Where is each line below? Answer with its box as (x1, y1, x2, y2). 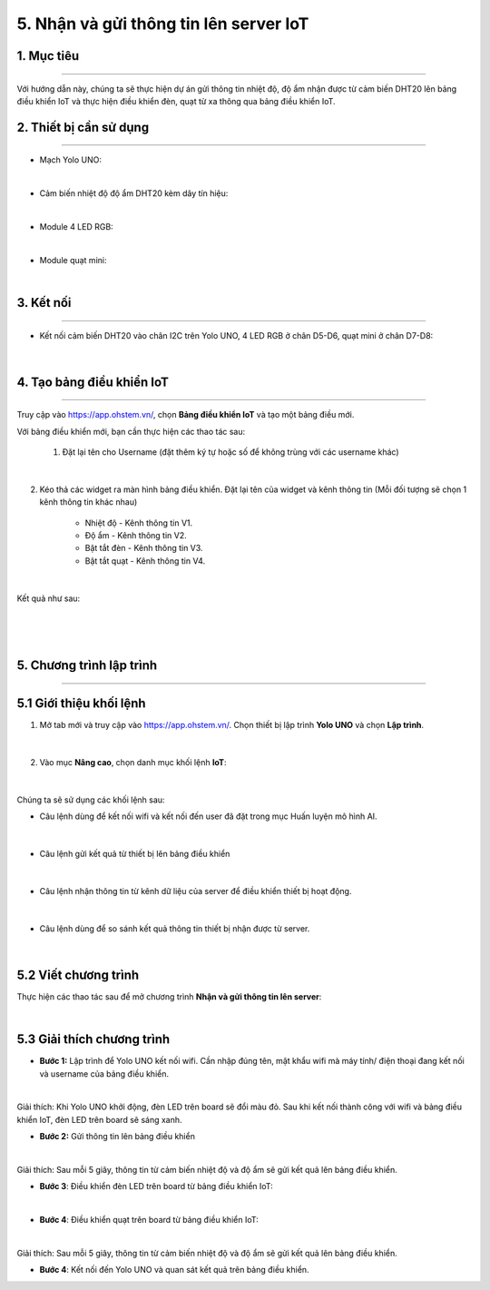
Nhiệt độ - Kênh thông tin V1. (84, 517, 193, 528)
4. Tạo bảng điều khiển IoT (16, 374, 170, 389)
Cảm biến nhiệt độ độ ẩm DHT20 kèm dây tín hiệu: (39, 188, 229, 199)
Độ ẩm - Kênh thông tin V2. (84, 530, 188, 541)
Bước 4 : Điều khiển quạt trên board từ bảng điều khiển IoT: (39, 1215, 259, 1226)
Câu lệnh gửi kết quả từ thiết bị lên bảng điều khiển (39, 849, 230, 860)
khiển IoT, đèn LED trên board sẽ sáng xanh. (16, 1114, 182, 1125)
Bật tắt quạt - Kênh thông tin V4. (84, 555, 206, 566)
